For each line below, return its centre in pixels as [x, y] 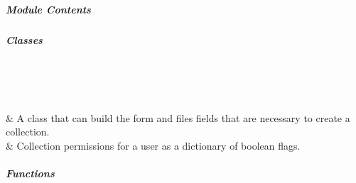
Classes [24, 39]
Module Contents [48, 9]
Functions [30, 173]
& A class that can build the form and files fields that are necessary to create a [178, 117]
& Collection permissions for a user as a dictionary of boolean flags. [153, 145]
